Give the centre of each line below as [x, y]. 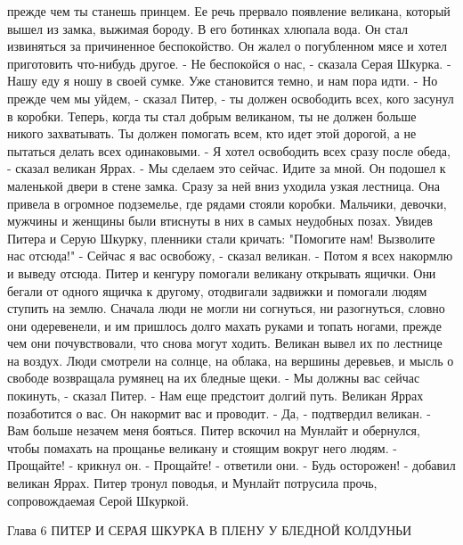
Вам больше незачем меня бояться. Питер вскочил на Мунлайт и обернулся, [214, 430]
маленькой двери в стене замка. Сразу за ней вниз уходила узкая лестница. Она [224, 185]
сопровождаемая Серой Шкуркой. [98, 500]
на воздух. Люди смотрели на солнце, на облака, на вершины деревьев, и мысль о [231, 360]
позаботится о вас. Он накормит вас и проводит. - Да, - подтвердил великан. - [219, 413]
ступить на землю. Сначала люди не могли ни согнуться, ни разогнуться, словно [226, 308]
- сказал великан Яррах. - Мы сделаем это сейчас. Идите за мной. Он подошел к [227, 168]
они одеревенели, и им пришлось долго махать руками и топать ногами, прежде [224, 325]
